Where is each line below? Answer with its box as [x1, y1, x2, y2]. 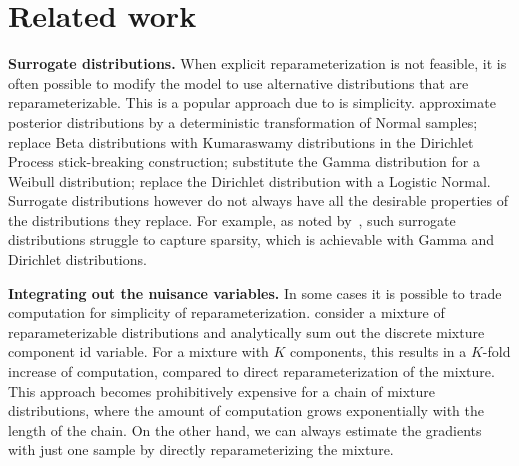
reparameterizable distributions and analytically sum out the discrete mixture [8, 321, 485, 342]
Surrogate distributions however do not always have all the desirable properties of [8, 190, 509, 211]
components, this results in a [290, 341, 467, 362]
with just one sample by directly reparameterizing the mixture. [8, 439, 394, 460]
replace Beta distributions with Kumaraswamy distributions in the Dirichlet [8, 131, 474, 152]
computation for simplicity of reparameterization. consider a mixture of [8, 302, 445, 323]
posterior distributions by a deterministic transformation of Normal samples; [8, 111, 478, 132]
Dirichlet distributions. [8, 249, 147, 270]
